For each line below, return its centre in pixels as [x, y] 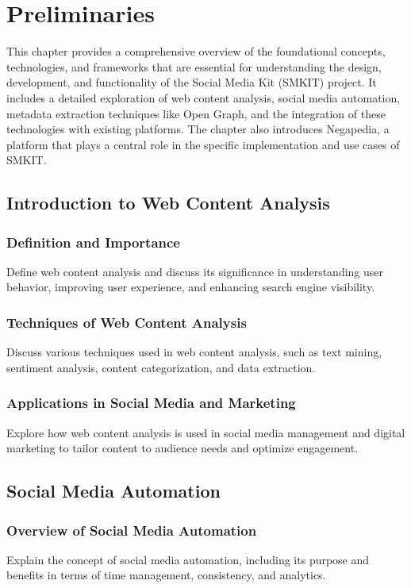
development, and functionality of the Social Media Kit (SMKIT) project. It [192, 82]
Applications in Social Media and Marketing [151, 403]
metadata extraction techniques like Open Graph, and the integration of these [196, 113]
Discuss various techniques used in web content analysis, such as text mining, [194, 352]
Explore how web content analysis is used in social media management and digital [206, 432]
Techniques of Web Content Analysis [127, 322]
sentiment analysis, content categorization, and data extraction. [161, 367]
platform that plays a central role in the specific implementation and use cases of [203, 144]
